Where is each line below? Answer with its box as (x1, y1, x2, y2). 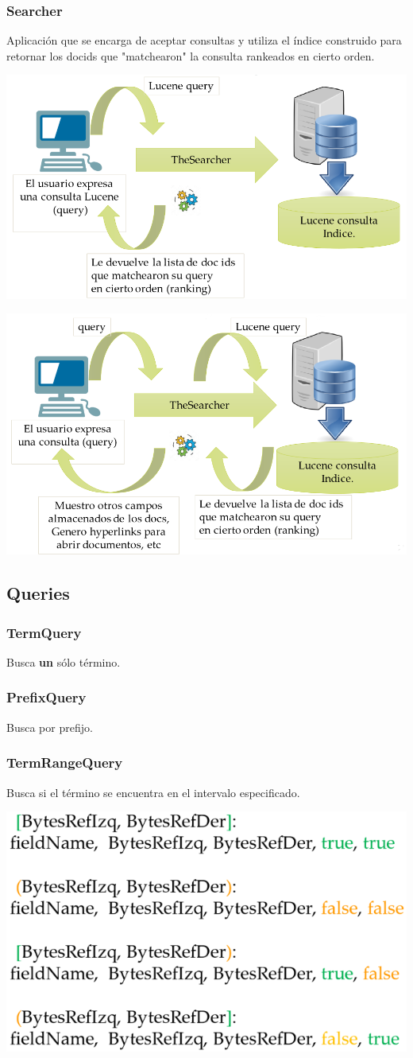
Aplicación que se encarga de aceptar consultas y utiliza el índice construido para (6, 32, 402, 49)
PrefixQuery (6, 687, 87, 707)
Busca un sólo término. (6, 653, 121, 670)
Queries (6, 581, 70, 605)
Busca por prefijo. (6, 718, 93, 735)
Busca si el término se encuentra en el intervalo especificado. (6, 784, 300, 800)
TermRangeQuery (6, 753, 123, 772)
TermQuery (6, 622, 82, 642)
